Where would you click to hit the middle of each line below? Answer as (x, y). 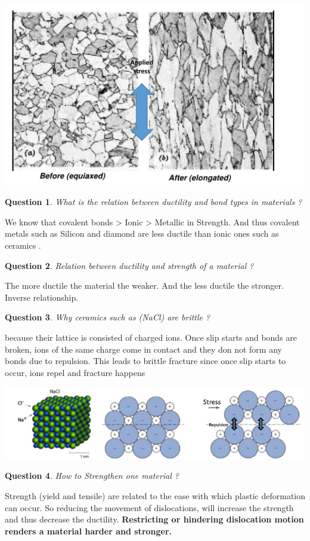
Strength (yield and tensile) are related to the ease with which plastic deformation (155, 496)
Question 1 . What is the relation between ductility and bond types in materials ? (154, 202)
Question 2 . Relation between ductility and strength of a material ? (129, 265)
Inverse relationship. (42, 297)
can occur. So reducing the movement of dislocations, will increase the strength (149, 507)
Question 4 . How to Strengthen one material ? (92, 476)
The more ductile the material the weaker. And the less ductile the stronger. (144, 285)
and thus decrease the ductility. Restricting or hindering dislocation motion (154, 519)
